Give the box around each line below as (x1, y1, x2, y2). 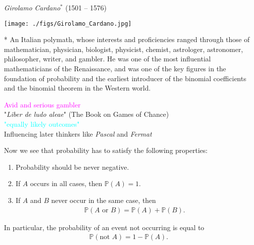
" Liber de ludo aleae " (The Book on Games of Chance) (4, 109, 169, 119)
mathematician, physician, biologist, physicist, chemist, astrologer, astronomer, (4, 44, 243, 54)
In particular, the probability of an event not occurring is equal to (4, 222, 204, 232)
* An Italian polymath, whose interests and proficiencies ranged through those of (4, 34, 250, 45)
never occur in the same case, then (51, 195, 156, 205)
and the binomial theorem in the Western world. (4, 83, 151, 93)
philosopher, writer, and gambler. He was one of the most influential (4, 53, 211, 64)
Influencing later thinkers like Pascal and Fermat (4, 128, 152, 139)
